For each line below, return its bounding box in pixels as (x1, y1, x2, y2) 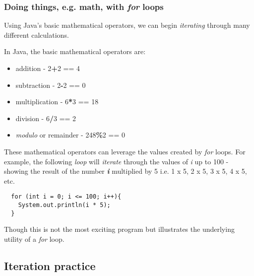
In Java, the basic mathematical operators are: (4, 46, 146, 57)
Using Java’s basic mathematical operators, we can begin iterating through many (4, 20, 250, 30)
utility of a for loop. (4, 233, 64, 244)
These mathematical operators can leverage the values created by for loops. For (4, 146, 246, 156)
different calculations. (4, 29, 69, 40)
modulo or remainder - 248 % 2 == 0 (15, 130, 125, 140)
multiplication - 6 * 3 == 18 (15, 96, 99, 107)
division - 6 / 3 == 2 (15, 113, 76, 123)
